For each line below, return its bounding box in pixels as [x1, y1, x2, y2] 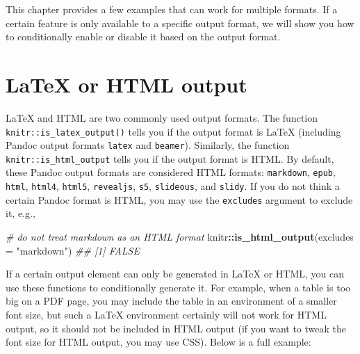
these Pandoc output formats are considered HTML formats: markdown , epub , [6, 165, 336, 179]
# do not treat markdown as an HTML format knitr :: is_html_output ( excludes [6, 230, 354, 244]
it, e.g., [6, 206, 35, 220]
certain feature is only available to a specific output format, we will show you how [6, 15, 354, 30]
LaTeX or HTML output [6, 70, 247, 98]
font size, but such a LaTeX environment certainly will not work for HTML [6, 307, 327, 321]
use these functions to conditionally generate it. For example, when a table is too [6, 280, 351, 294]
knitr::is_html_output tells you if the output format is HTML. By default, [6, 151, 334, 166]
